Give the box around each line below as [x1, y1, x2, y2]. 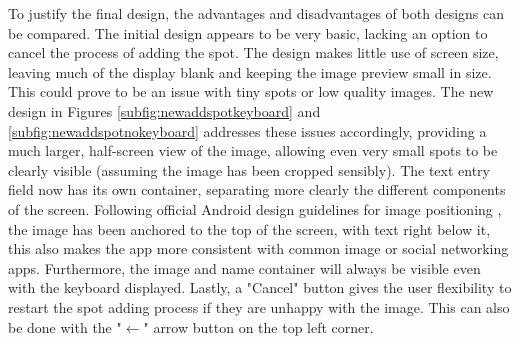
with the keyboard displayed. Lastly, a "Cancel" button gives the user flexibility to [8, 277, 512, 298]
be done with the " [8, 316, 122, 337]
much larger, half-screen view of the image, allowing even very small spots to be [8, 140, 498, 161]
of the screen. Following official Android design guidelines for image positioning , [8, 198, 502, 219]
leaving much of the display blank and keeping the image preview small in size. [8, 61, 492, 82]
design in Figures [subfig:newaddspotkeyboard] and [8, 100, 321, 121]
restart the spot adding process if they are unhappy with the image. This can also [8, 296, 510, 317]
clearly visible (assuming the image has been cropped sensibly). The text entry [8, 159, 491, 180]
